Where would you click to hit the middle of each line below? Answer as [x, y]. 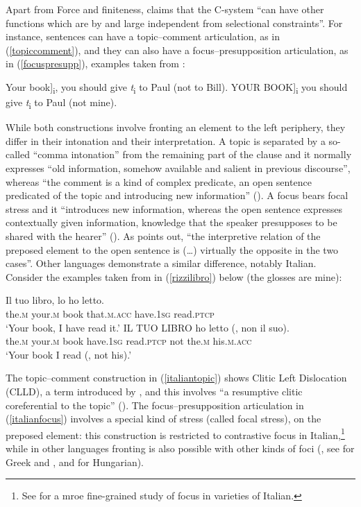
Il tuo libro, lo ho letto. [55, 300]
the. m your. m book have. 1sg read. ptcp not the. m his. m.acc [129, 341]
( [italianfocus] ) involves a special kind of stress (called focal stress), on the [163, 419]
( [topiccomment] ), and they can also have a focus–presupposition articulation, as [177, 50]
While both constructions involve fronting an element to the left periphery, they [176, 127]
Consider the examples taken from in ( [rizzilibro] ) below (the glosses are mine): [174, 276]
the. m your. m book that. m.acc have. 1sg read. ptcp [110, 313]
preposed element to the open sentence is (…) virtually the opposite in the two [172, 249]
